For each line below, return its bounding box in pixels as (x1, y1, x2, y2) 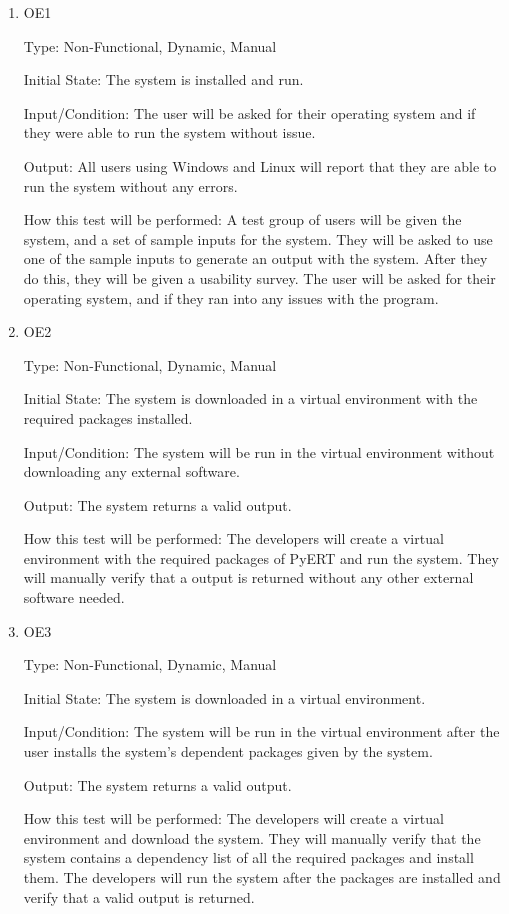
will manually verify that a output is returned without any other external (23, 567, 474, 588)
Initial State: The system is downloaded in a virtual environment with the (23, 388, 478, 409)
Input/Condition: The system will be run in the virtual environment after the (23, 721, 500, 742)
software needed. (23, 587, 125, 608)
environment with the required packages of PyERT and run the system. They (23, 547, 499, 568)
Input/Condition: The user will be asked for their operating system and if (23, 102, 476, 123)
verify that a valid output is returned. (23, 886, 255, 907)
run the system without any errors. (23, 175, 238, 196)
